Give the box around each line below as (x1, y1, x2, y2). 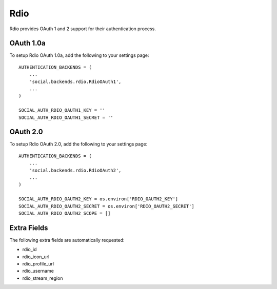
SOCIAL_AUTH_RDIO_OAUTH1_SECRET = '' (18, 114, 114, 120)
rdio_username (22, 268, 54, 274)
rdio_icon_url (22, 254, 50, 260)
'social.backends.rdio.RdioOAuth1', (29, 78, 122, 85)
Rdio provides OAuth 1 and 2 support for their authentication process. (9, 26, 156, 32)
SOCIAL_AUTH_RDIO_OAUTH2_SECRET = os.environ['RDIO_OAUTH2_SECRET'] (18, 203, 194, 209)
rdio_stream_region (22, 275, 63, 281)
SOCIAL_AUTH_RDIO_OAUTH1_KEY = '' (18, 108, 105, 113)
